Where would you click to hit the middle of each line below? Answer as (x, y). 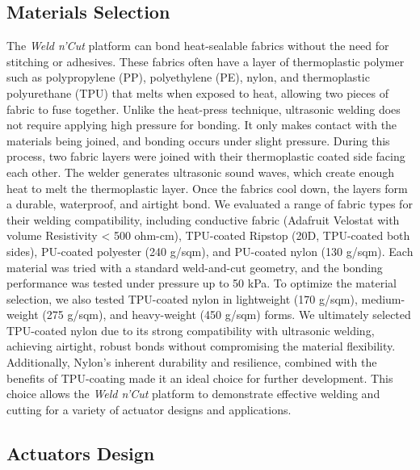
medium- (383, 298)
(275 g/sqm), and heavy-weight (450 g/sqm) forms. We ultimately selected (227, 315)
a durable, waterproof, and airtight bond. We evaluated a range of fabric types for (210, 204)
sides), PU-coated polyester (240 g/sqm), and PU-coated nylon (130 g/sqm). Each (210, 251)
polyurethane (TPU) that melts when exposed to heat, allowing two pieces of (197, 92)
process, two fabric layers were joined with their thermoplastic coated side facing (206, 156)
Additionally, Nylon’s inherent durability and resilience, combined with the (192, 362)
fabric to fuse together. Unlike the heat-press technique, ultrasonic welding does (204, 109)
